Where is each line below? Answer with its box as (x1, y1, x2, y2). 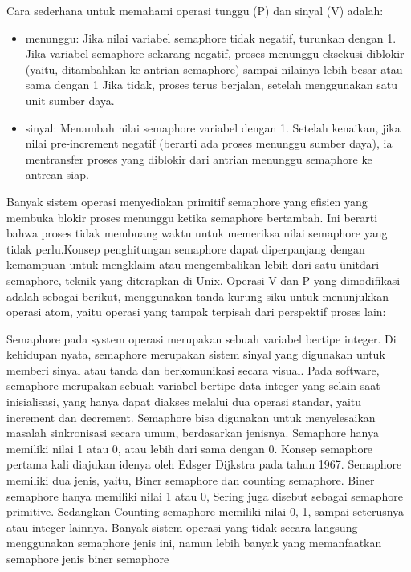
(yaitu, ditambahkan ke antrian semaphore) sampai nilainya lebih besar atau (25, 60, 403, 77)
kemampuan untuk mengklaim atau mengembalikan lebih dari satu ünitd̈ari (6, 256, 380, 273)
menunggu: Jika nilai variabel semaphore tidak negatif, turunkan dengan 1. (25, 29, 397, 46)
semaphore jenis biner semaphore (6, 550, 169, 566)
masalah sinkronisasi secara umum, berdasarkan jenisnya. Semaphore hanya (6, 424, 379, 441)
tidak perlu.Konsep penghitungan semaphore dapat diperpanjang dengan (6, 240, 365, 257)
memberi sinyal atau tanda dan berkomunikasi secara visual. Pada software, (6, 361, 380, 378)
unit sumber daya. (25, 91, 115, 108)
